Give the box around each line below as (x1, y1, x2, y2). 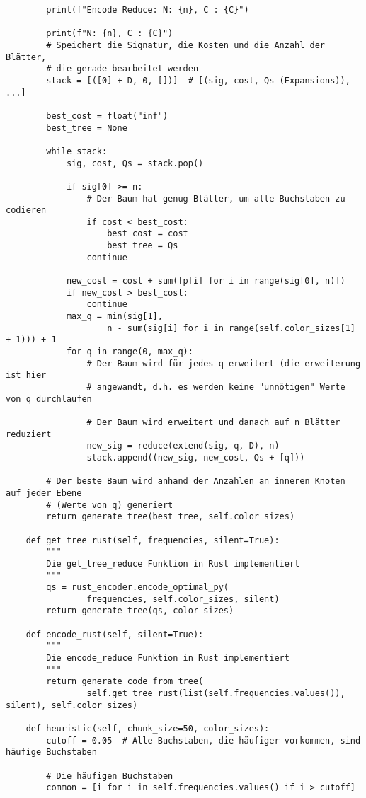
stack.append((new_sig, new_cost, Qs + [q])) (86, 452, 305, 463)
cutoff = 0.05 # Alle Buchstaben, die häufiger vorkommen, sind (46, 735, 361, 746)
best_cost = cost (107, 229, 188, 239)
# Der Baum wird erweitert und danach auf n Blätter (86, 417, 341, 427)
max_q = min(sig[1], (66, 311, 163, 322)
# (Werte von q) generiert (46, 499, 173, 510)
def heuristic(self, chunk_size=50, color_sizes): (25, 724, 270, 734)
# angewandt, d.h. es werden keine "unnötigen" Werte (86, 382, 345, 392)
